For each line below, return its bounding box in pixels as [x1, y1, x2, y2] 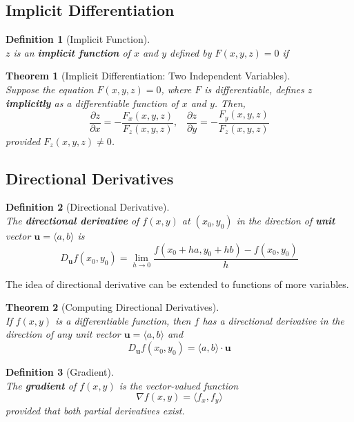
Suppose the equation [6, 81, 94, 96]
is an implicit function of [13, 45, 130, 59]
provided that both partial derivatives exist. [6, 403, 185, 417]
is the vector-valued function [119, 378, 239, 392]
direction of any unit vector [6, 327, 121, 341]
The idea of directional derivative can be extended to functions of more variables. [6, 276, 349, 291]
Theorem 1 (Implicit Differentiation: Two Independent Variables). [6, 68, 291, 83]
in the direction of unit [236, 213, 335, 228]
